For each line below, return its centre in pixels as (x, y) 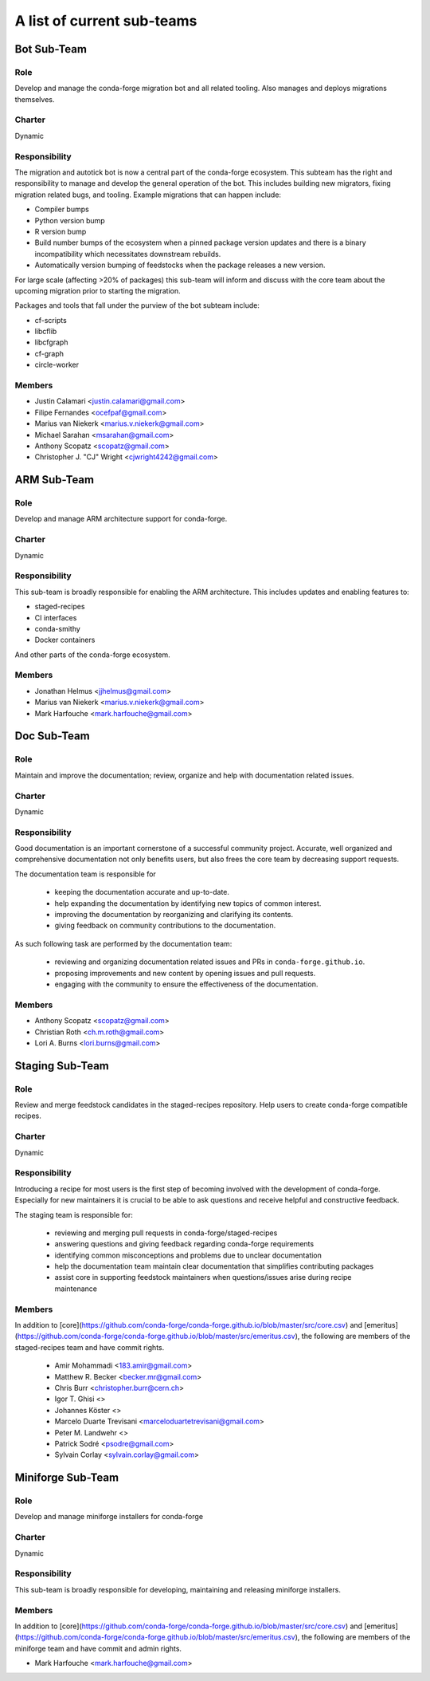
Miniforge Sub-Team (67, 1478)
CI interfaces (56, 617)
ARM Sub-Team (55, 480)
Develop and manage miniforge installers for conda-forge (109, 1517)
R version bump (61, 231)
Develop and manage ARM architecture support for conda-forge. (121, 519)
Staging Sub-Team (62, 1066)
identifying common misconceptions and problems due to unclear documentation (188, 1255)
